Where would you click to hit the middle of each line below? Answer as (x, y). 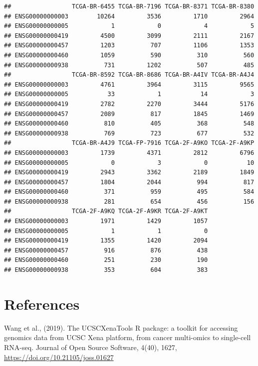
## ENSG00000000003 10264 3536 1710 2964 (129, 16)
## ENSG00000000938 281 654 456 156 (129, 201)
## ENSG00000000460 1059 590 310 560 (129, 55)
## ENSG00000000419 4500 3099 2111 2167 (129, 36)
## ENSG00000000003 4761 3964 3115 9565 (129, 84)
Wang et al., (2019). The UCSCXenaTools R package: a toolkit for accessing (121, 327)
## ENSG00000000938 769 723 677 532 (129, 133)
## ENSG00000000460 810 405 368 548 (129, 124)
